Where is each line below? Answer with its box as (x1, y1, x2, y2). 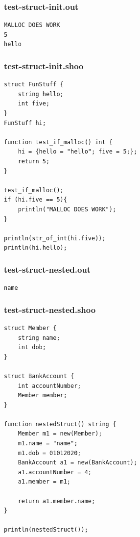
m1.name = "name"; (18, 440, 78, 447)
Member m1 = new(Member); (18, 430, 102, 437)
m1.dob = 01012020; (18, 449, 81, 457)
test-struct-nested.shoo (4, 303, 96, 315)
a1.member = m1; (18, 478, 71, 486)
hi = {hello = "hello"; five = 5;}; (18, 148, 138, 155)
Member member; (18, 392, 67, 399)
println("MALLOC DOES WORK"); (18, 205, 117, 213)
